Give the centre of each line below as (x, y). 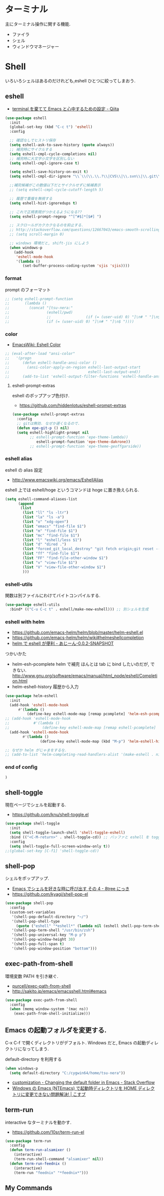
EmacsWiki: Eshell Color (36, 345)
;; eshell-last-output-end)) (73, 372)
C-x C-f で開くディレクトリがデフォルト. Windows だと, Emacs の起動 (76, 1043)
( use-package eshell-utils (32, 605)
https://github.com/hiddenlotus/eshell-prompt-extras (73, 406)
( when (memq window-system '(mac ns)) (49, 1009)
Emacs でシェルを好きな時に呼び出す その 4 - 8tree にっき (71, 889)
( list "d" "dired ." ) (45, 544)
